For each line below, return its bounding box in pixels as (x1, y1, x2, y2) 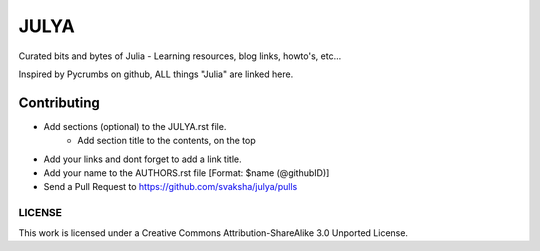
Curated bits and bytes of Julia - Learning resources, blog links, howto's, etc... (18, 50, 342, 62)
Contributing (18, 94, 100, 111)
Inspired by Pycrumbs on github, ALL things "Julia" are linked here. (18, 68, 294, 80)
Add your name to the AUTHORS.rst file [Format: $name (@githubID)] (43, 167, 330, 179)
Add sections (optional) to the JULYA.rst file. (43, 120, 227, 132)
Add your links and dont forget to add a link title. (43, 153, 242, 165)
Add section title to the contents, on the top (77, 135, 256, 147)
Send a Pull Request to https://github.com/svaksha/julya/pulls (43, 181, 298, 193)
